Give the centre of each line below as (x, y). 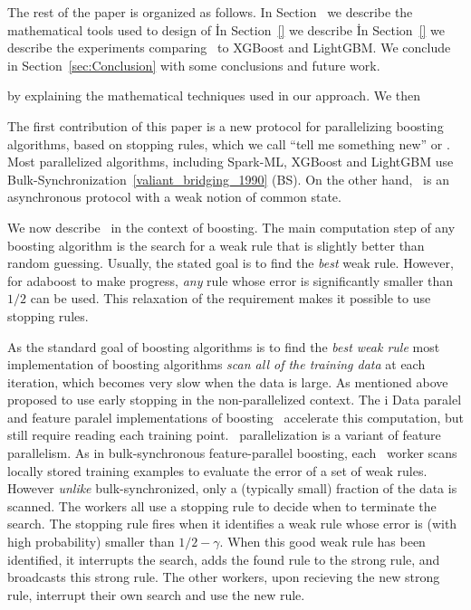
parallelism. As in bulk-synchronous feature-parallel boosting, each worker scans (232, 453)
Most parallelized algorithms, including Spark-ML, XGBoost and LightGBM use (231, 162)
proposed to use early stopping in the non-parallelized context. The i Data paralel (235, 400)
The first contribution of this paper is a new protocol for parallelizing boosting (226, 125)
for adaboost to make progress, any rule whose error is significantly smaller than (231, 280)
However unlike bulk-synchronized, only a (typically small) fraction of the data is (232, 488)
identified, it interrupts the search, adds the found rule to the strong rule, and (224, 559)
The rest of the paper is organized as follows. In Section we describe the (210, 12)
